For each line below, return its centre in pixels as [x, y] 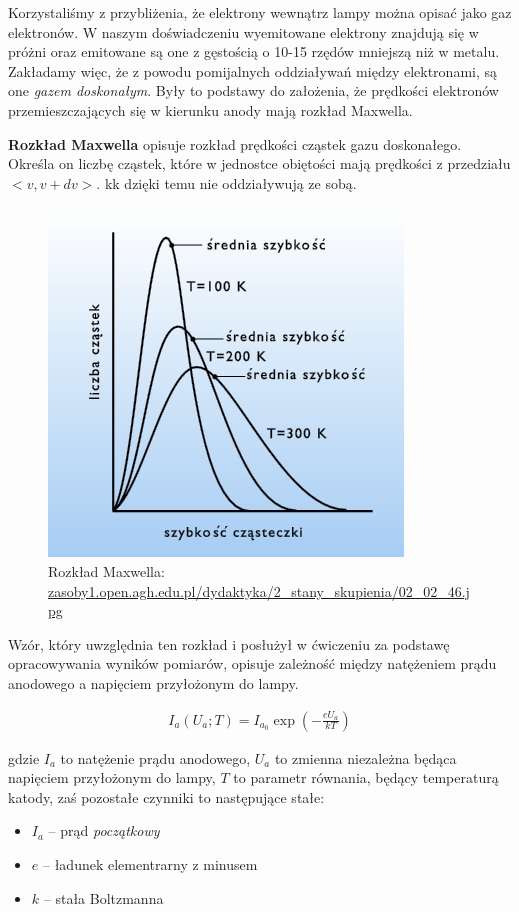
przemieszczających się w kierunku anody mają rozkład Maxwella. [210, 109]
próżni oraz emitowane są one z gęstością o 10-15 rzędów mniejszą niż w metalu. [254, 51]
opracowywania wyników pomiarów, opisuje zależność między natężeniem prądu [252, 663]
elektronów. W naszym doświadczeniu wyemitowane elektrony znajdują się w [243, 31]
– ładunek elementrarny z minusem [150, 863]
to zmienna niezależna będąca [365, 757]
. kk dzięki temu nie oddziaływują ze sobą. [226, 182]
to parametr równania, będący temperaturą [366, 777]
